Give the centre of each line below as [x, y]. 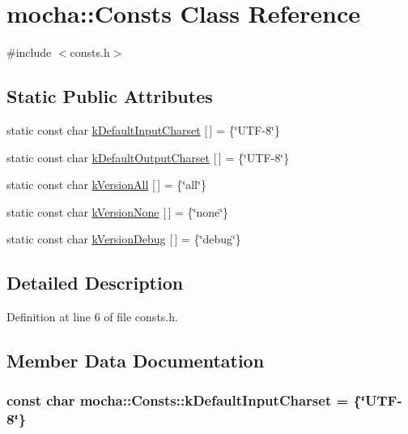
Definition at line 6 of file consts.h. [92, 317]
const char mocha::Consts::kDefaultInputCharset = [178, 400]
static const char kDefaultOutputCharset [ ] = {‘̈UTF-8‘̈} [148, 157]
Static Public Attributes [110, 96]
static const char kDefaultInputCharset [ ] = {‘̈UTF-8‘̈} [143, 129]
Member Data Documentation [136, 361]
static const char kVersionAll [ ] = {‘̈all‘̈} [106, 185]
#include [29, 52]
